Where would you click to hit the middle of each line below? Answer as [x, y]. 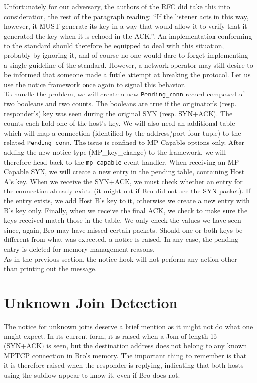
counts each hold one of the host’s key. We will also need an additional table [120, 123]
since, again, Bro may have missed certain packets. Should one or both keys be [123, 229]
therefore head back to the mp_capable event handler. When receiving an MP [122, 162]
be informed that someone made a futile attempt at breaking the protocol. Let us [127, 74]
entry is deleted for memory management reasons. [79, 249]
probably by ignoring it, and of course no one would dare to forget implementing [126, 55]
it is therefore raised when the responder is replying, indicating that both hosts [124, 365]
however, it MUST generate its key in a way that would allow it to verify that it [126, 26]
